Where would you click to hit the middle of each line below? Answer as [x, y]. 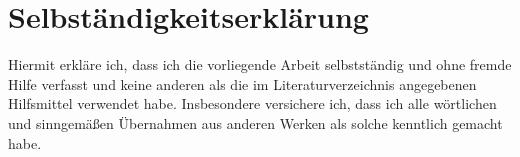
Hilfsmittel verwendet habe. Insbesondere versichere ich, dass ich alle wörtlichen [252, 103]
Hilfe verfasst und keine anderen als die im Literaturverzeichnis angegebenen [242, 83]
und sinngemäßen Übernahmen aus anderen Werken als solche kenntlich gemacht [255, 122]
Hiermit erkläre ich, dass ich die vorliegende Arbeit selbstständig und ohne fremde [260, 64]
